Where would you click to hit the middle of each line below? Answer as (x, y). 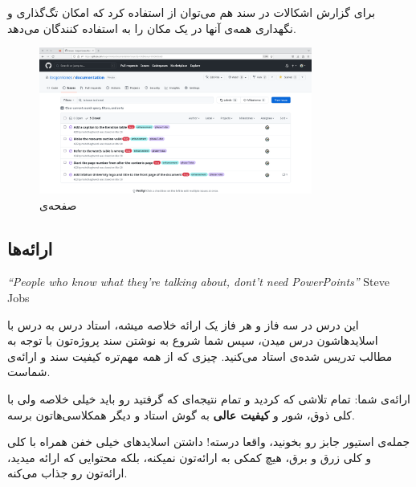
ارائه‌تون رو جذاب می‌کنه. (67, 473)
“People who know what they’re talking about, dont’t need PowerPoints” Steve (198, 282)
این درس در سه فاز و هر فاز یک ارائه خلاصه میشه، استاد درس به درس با (183, 324)
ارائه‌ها (30, 248)
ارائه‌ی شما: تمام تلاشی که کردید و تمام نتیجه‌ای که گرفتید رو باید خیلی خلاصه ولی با (209, 398)
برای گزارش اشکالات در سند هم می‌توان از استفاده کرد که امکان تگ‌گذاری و (192, 12)
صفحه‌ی (58, 205)
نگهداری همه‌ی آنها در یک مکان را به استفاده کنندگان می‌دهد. (152, 28)
